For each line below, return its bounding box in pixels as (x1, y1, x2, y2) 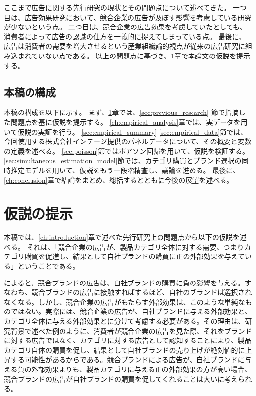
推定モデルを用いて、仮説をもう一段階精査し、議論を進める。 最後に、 (10, 165, 240, 175)
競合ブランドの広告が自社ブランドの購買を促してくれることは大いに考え (4, 373, 238, 384)
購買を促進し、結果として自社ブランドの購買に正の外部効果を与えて (24, 251, 245, 261)
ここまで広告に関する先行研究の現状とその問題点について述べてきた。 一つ (4, 2, 247, 12)
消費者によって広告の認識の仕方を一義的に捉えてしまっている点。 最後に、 (4, 31, 246, 41)
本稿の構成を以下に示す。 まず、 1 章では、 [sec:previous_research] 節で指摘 (4, 107, 239, 117)
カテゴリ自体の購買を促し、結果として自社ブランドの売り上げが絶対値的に (4, 344, 245, 355)
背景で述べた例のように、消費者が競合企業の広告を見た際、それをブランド (10, 325, 252, 336)
